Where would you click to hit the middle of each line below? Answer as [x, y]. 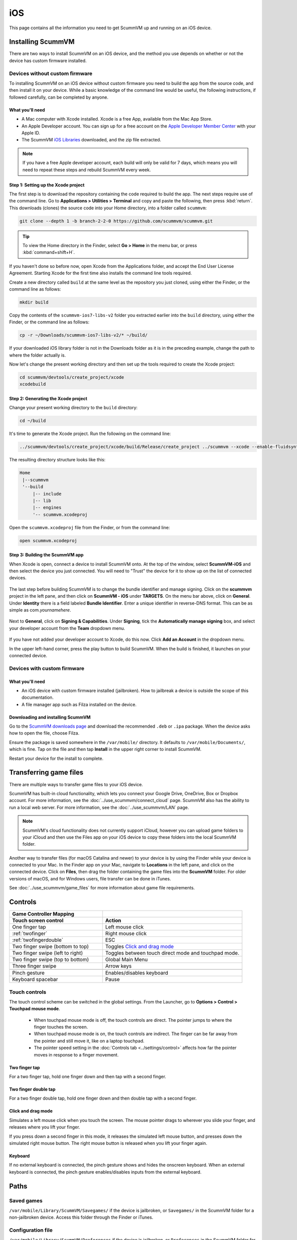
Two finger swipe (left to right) [48, 953]
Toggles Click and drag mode [140, 946]
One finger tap [29, 927]
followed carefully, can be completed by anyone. [59, 97]
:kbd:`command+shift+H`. [49, 252]
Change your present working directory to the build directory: [74, 408]
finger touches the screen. [61, 1027]
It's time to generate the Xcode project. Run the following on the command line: [90, 434]
